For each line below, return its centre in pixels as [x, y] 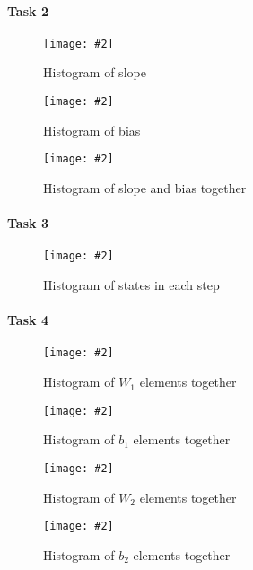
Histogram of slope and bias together [145, 187]
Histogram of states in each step [131, 285]
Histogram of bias [92, 130]
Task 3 [28, 223]
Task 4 [28, 320]
